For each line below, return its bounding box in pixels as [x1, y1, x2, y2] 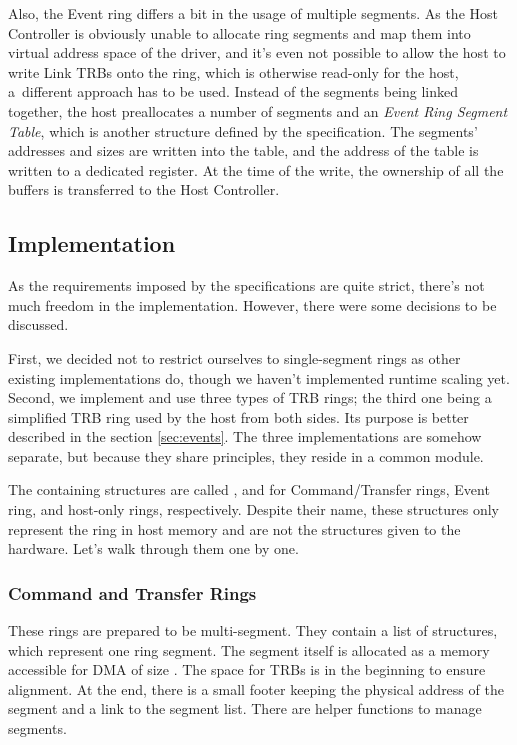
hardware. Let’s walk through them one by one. [8, 538, 299, 559]
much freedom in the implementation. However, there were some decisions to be [8, 294, 497, 315]
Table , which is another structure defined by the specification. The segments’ [8, 120, 478, 141]
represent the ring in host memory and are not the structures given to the [8, 518, 461, 539]
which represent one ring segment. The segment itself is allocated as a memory [8, 639, 490, 660]
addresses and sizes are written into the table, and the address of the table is [8, 140, 479, 161]
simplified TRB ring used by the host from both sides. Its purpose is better [8, 406, 469, 427]
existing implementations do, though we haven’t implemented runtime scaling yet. [8, 367, 510, 388]
